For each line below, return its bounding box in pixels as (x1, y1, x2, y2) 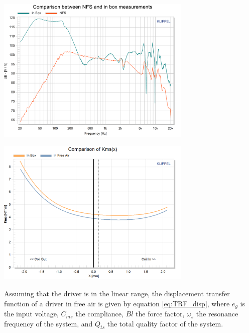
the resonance (196, 308, 238, 319)
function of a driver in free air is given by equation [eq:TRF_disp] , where (4, 298, 230, 308)
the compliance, (75, 308, 123, 319)
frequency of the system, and (4, 318, 93, 328)
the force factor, (136, 308, 185, 319)
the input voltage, (4, 308, 59, 319)
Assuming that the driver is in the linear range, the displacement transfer (4, 288, 230, 299)
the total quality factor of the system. (107, 318, 223, 328)
